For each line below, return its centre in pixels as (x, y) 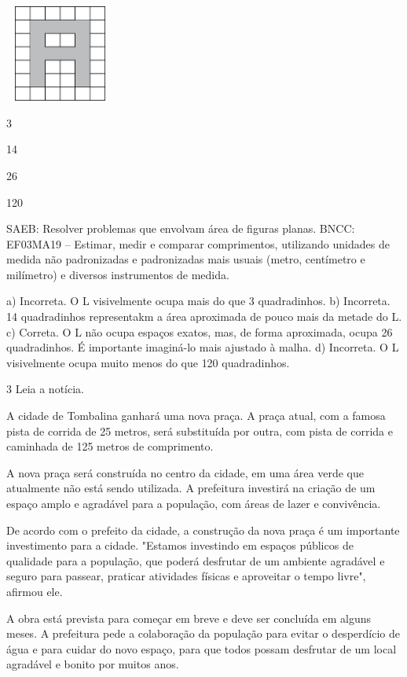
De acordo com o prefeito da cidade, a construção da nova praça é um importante (203, 530)
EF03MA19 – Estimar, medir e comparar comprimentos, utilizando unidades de (198, 243)
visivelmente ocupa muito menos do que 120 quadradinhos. (148, 362)
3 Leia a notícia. (45, 389)
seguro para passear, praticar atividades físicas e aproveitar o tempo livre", (186, 576)
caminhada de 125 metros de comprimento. (110, 446)
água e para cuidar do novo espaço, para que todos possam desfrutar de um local (202, 648)
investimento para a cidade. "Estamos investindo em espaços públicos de (180, 545)
